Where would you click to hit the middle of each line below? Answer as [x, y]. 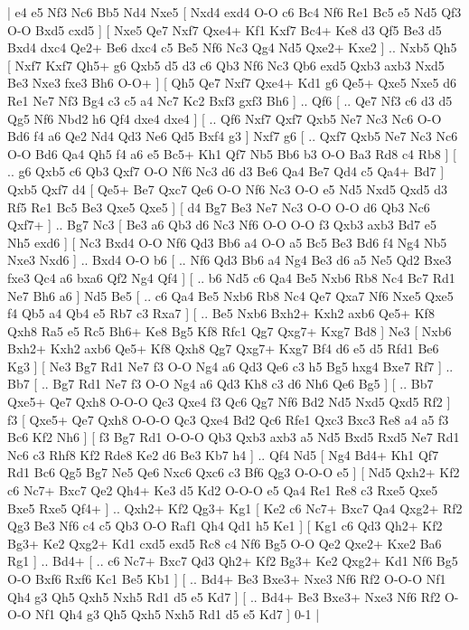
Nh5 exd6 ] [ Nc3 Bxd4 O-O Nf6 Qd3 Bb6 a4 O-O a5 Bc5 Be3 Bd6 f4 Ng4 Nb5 [227, 242]
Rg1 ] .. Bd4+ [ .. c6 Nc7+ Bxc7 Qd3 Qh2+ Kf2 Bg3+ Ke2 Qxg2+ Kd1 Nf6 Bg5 [233, 561]
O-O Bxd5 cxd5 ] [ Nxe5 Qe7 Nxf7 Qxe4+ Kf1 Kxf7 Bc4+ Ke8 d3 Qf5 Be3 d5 [225, 29]
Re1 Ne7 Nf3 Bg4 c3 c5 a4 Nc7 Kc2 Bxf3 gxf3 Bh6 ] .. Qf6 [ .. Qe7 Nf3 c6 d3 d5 [230, 100]
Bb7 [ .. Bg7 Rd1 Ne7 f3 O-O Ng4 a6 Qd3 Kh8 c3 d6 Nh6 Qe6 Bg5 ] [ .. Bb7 [220, 384]
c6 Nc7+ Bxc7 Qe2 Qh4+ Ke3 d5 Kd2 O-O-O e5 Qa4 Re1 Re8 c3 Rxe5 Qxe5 [223, 490]
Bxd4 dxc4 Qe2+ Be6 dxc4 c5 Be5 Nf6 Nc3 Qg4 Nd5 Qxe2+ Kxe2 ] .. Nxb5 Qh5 [232, 47]
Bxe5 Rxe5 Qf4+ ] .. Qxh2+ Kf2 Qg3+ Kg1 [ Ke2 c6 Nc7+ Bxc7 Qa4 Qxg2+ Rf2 [235, 508]
